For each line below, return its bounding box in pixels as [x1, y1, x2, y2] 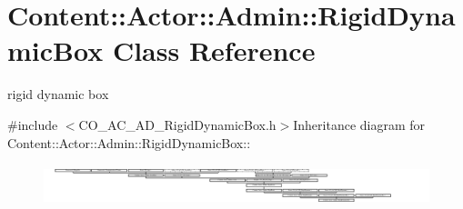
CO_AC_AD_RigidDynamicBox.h [78, 114, 277, 134]
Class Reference [112, 32, 316, 69]
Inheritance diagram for [293, 114, 426, 134]
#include [7, 114, 58, 134]
